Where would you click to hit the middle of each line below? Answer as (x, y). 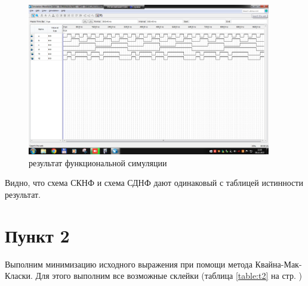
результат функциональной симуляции (98, 162)
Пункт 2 (37, 235)
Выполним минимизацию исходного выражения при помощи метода (129, 264)
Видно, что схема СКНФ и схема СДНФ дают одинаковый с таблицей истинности (154, 183)
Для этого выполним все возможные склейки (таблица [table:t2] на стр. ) (169, 276)
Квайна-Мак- (278, 264)
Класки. (19, 276)
